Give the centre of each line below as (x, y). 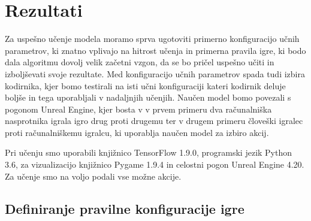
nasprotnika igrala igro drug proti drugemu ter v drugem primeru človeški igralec (154, 121)
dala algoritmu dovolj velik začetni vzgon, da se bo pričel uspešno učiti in (140, 62)
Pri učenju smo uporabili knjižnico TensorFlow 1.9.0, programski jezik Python (149, 152)
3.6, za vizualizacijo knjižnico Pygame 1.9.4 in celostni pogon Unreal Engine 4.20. (155, 164)
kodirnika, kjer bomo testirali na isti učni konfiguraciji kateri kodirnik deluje (145, 85)
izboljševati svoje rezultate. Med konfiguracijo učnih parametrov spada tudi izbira (155, 73)
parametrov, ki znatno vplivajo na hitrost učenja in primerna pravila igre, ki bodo (155, 50)
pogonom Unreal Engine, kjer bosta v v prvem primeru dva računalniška (138, 109)
